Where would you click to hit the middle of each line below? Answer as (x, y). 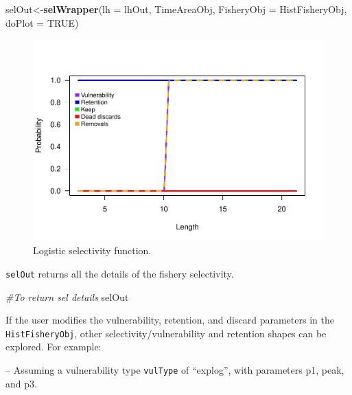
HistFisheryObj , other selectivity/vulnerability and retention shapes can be (166, 333)
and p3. (21, 383)
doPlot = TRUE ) (42, 22)
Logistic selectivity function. (92, 250)
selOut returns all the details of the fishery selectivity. (120, 273)
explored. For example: (54, 347)
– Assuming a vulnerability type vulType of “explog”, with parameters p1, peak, (175, 370)
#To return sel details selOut (67, 296)
